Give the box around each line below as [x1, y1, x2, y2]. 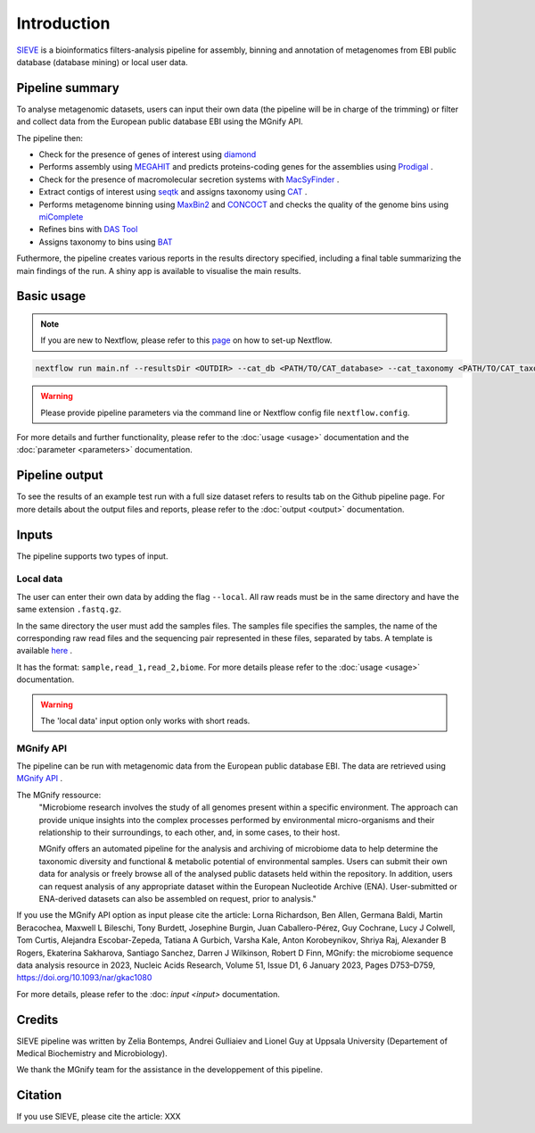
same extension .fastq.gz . [16, 604, 122, 615]
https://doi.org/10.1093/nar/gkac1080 [16, 972, 152, 983]
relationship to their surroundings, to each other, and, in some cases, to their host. [38, 827, 341, 838]
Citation [16, 1087, 62, 1103]
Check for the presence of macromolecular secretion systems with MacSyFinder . [38, 174, 340, 185]
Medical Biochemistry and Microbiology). [16, 1048, 169, 1059]
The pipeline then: [16, 132, 84, 143]
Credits [16, 1012, 59, 1027]
